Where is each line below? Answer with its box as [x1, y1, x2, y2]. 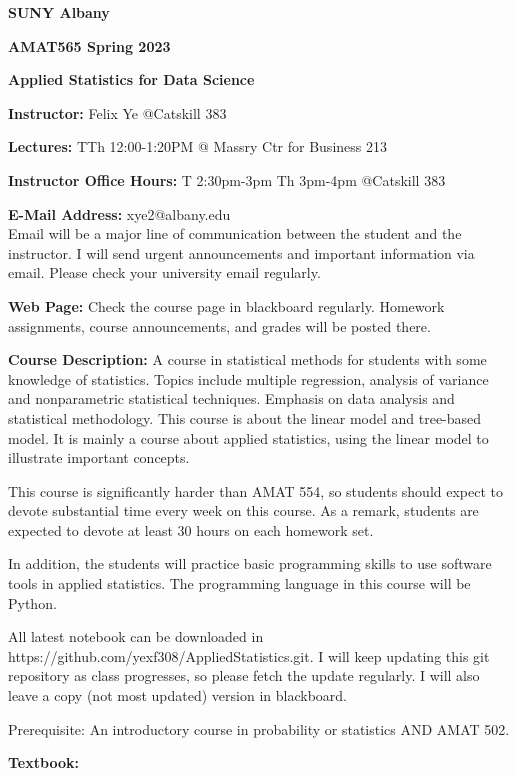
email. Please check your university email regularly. [8, 262, 321, 283]
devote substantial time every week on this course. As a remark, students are [8, 500, 479, 521]
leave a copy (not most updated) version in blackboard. [8, 685, 347, 706]
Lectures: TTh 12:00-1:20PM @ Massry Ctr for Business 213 [8, 136, 387, 157]
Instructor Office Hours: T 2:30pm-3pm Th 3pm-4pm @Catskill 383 [8, 169, 446, 190]
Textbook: [8, 752, 79, 773]
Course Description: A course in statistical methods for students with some [8, 349, 487, 370]
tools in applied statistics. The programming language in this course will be [8, 573, 471, 594]
